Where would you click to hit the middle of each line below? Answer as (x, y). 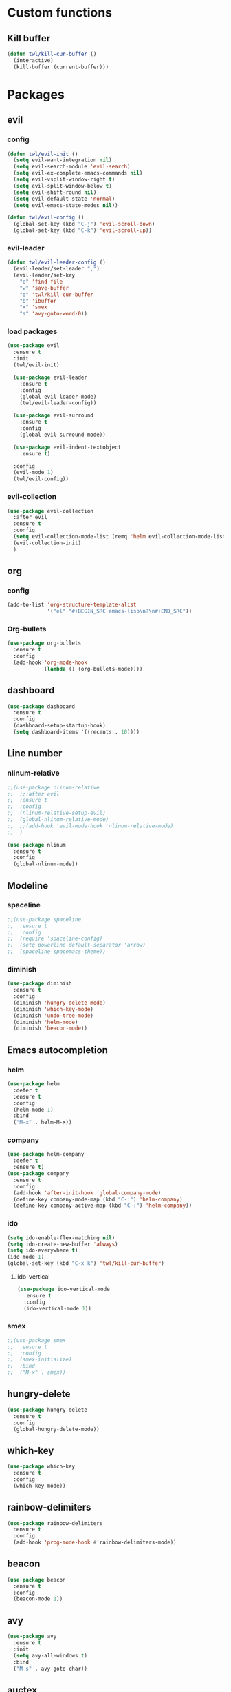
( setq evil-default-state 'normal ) (64, 199)
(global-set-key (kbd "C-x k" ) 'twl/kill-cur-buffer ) (86, 1263)
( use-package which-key (41, 1467)
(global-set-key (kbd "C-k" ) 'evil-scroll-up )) (83, 230)
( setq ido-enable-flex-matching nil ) (61, 1238)
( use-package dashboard (41, 706)
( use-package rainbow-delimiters (55, 1523)
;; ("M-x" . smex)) (37, 1373)
